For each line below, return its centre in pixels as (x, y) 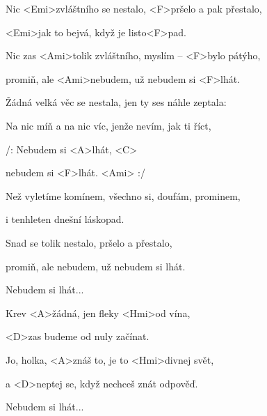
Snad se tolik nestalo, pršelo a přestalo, (89, 242)
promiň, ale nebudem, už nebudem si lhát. (96, 266)
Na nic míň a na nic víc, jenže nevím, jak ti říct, (108, 125)
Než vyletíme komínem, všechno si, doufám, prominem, (123, 195)
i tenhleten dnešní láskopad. (65, 219)
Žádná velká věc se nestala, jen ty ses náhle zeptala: (116, 102)
